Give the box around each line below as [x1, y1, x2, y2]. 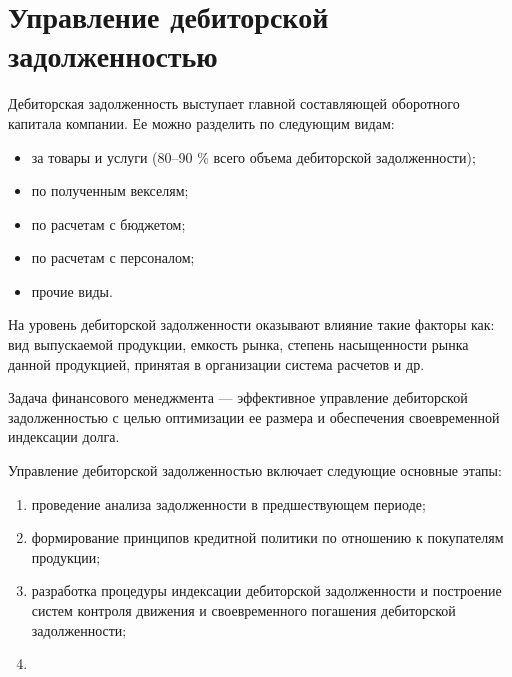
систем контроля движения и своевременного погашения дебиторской [31, 600, 456, 620]
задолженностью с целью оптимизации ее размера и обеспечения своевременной [8, 406, 500, 427]
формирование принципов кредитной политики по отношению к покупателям [31, 527, 504, 548]
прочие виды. [31, 280, 113, 301]
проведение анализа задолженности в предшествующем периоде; [31, 493, 426, 514]
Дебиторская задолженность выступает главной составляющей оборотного [8, 93, 460, 114]
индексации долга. [8, 426, 120, 447]
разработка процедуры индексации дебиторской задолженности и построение [31, 580, 502, 601]
